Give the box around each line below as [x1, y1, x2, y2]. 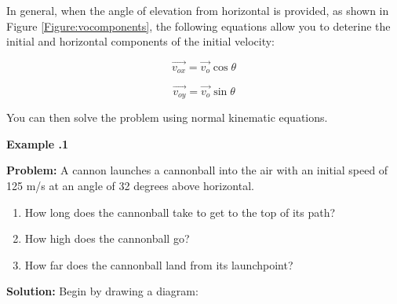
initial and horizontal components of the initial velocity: [6, 33, 275, 49]
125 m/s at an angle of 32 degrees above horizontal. [6, 177, 254, 193]
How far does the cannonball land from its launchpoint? [24, 256, 293, 273]
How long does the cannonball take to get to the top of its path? [24, 203, 336, 220]
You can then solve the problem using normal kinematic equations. [6, 109, 328, 126]
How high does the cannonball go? [24, 230, 190, 247]
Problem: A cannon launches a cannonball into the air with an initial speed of [6, 162, 388, 178]
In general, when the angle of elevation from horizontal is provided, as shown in [6, 2, 389, 18]
